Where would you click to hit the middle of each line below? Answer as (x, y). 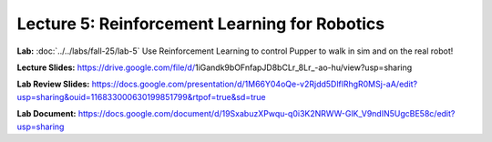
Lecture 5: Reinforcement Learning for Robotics (201, 24)
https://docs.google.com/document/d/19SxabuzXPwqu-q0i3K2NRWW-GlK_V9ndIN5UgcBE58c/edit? (266, 114)
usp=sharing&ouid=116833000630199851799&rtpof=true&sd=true (141, 96)
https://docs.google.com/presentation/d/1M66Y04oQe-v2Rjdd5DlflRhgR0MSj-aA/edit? (255, 84)
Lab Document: (46, 114)
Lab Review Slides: (53, 84)
